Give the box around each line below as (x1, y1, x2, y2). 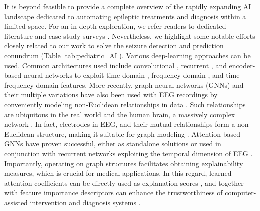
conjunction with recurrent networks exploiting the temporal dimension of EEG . (4, 148, 253, 158)
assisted (4, 197, 28, 207)
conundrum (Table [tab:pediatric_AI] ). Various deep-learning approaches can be (4, 50, 251, 60)
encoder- (229, 60, 255, 70)
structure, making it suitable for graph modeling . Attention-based (36, 128, 240, 139)
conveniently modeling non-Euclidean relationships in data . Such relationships (4, 99, 246, 109)
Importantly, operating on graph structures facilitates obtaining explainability (4, 158, 243, 168)
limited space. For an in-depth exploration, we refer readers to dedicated (4, 21, 226, 31)
